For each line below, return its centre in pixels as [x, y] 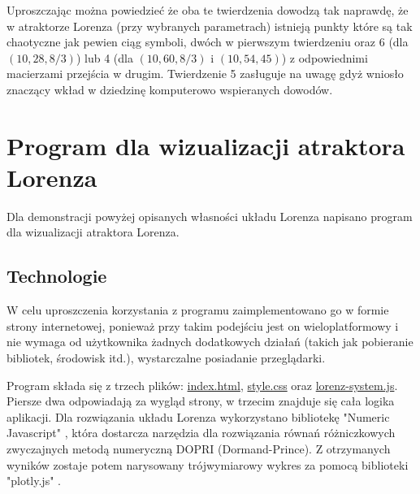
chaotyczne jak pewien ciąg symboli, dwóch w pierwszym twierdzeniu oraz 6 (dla [208, 42]
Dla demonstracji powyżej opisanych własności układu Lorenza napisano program [210, 216]
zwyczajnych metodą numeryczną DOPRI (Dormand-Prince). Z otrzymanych [199, 449]
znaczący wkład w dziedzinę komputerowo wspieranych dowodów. [170, 89]
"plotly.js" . [34, 481]
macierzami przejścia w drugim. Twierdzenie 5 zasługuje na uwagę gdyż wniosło [205, 74]
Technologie [57, 276]
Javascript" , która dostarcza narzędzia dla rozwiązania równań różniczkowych [201, 433]
